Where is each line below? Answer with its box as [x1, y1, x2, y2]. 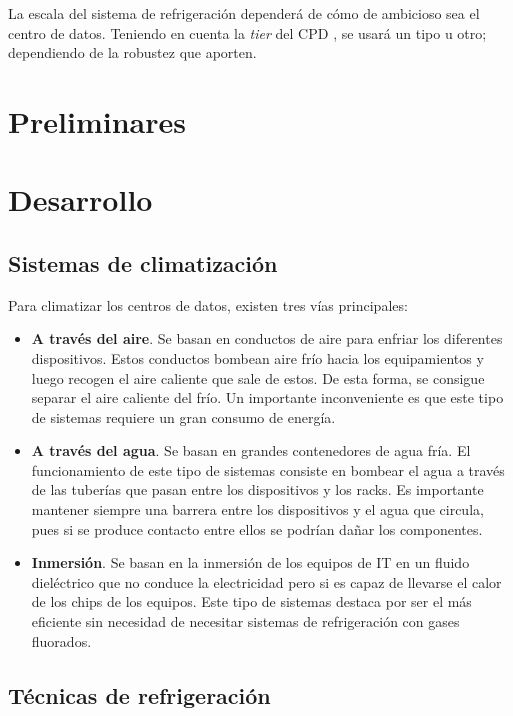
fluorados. [31, 630, 92, 651]
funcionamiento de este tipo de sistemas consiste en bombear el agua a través [31, 459, 505, 480]
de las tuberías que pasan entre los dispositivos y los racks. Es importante [31, 479, 484, 500]
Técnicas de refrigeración [8, 679, 271, 710]
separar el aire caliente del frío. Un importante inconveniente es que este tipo [31, 387, 504, 408]
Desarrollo [8, 179, 153, 220]
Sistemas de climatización [8, 247, 278, 278]
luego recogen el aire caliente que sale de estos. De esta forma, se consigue [31, 367, 485, 388]
